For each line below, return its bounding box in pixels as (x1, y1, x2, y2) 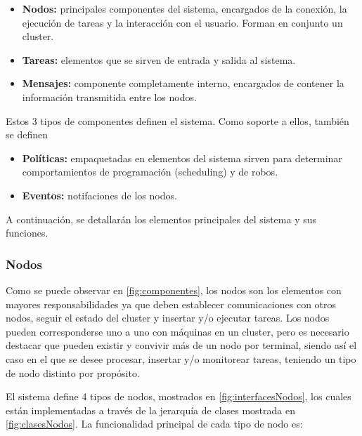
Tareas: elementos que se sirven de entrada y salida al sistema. (22, 52, 296, 67)
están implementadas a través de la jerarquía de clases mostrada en (6, 402, 296, 417)
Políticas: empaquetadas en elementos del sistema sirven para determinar (22, 150, 342, 165)
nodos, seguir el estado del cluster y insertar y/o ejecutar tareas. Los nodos (6, 310, 330, 325)
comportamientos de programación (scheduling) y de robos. (22, 164, 278, 179)
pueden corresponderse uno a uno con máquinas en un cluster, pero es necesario (6, 324, 349, 338)
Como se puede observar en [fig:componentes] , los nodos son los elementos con (6, 282, 342, 297)
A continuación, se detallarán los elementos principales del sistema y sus (6, 211, 317, 226)
